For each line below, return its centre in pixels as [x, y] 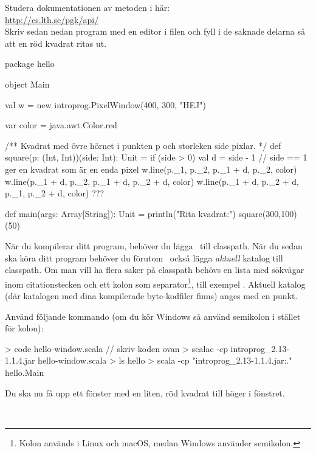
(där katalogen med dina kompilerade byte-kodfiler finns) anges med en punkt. [151, 295]
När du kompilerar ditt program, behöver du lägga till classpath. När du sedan [154, 245]
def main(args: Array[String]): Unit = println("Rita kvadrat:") [120, 213]
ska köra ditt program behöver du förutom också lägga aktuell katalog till [144, 258]
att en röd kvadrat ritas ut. [56, 43]
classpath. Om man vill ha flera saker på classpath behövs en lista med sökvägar [155, 270]
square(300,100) [268, 213]
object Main [27, 84]
